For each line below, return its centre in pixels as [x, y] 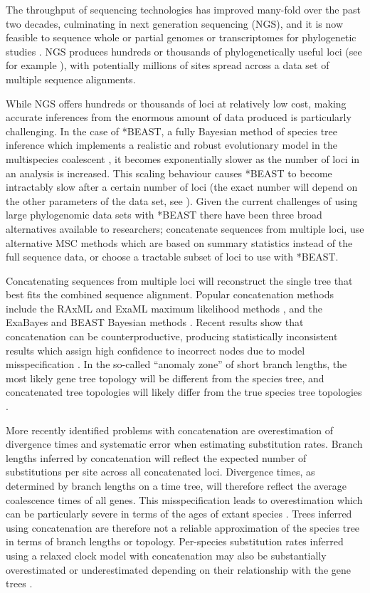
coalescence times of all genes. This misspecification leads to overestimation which [184, 499]
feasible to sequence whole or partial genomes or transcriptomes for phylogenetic [181, 37]
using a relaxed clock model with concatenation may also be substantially [166, 555]
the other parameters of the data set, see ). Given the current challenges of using [182, 200]
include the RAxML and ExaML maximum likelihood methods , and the [164, 308]
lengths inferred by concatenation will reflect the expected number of [156, 457]
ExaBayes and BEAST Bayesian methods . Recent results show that [155, 322]
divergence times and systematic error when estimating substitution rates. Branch [184, 444]
